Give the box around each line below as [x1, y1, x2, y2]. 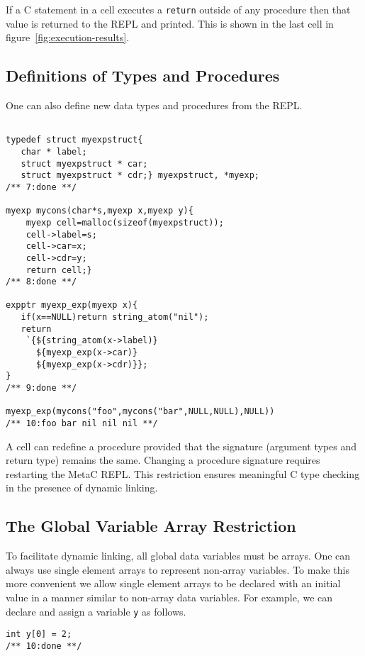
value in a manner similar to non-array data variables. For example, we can [6, 590, 333, 605]
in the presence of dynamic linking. [6, 480, 158, 495]
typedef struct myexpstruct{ [6, 135, 143, 145]
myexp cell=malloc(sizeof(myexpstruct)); [26, 217, 224, 228]
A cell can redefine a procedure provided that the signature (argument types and [6, 438, 357, 453]
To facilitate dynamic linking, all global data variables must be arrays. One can [6, 548, 351, 563]
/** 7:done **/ [6, 182, 77, 192]
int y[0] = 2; [6, 629, 72, 640]
